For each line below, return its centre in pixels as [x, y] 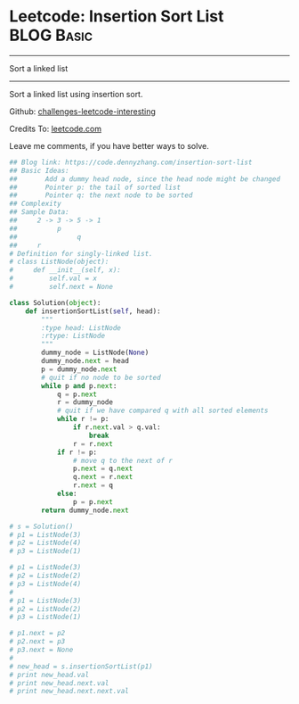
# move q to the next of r [123, 460]
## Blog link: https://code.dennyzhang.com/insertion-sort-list [131, 162]
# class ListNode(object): [59, 262]
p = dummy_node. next [79, 369]
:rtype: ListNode [73, 336]
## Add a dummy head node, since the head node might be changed [145, 179]
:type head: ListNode [81, 327]
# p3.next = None [41, 650]
